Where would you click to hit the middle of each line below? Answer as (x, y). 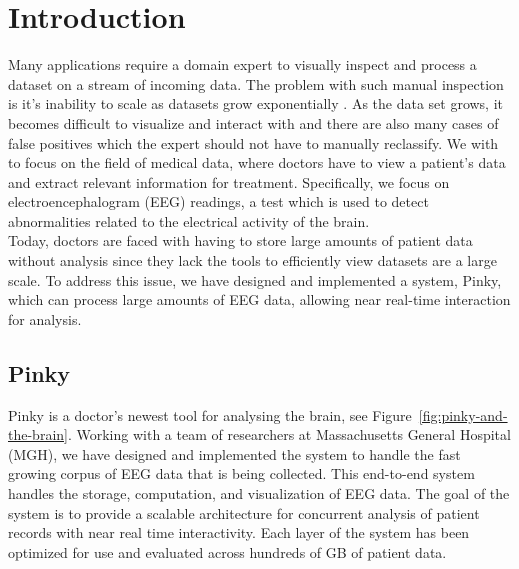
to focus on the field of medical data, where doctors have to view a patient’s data (257, 162)
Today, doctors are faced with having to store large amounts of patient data (240, 240)
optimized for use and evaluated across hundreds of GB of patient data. (227, 551)
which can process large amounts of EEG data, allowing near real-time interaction (259, 299)
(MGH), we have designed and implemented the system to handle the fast (234, 453)
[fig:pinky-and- (463, 414)
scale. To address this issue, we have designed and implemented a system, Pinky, (255, 279)
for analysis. (45, 318)
